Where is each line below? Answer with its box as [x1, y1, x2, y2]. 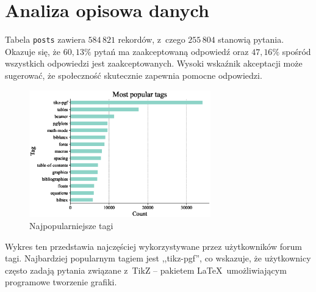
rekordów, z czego [118, 33, 185, 46]
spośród [282, 45, 311, 57]
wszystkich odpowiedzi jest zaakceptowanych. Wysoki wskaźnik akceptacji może [5, 57, 303, 70]
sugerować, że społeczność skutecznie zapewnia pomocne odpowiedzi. [5, 68, 262, 81]
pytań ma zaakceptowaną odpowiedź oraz [94, 45, 249, 57]
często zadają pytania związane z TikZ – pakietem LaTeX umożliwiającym [5, 263, 287, 276]
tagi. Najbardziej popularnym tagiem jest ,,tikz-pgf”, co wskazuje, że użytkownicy [5, 252, 311, 265]
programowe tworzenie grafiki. [5, 276, 117, 288]
